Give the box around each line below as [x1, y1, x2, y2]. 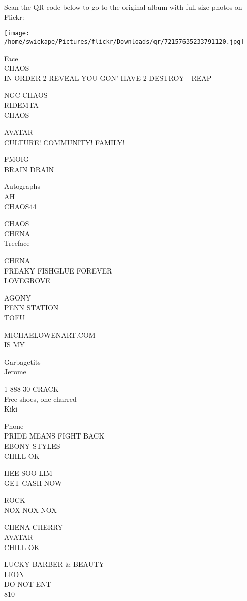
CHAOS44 [4, 201, 37, 211]
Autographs [4, 181, 40, 192]
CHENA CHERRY [4, 522, 63, 532]
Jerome [4, 366, 26, 377]
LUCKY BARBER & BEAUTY [4, 559, 104, 569]
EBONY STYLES [4, 440, 60, 451]
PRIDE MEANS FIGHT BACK [4, 430, 105, 441]
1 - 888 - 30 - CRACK [4, 383, 59, 394]
